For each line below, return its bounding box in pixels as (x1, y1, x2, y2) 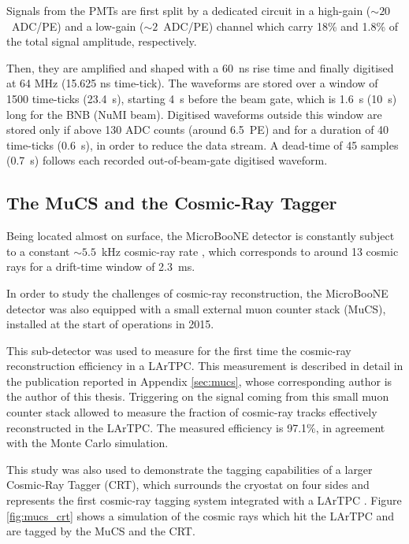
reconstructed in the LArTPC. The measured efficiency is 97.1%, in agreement (6, 419, 385, 435)
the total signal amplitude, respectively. (6, 33, 197, 50)
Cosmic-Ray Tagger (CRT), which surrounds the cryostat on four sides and (6, 476, 370, 493)
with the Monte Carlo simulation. (6, 435, 169, 451)
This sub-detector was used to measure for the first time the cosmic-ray (6, 342, 351, 358)
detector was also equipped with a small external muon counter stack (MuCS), (6, 300, 386, 316)
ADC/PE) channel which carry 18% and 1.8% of (163, 17, 399, 34)
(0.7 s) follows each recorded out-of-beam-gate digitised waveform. (6, 152, 328, 168)
